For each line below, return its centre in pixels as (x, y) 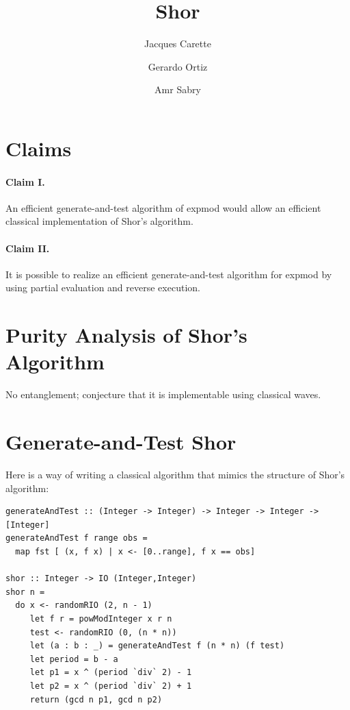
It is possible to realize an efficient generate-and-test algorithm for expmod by (169, 274)
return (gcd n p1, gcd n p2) (96, 699)
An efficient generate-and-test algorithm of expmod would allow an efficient (163, 207)
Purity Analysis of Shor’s (126, 335)
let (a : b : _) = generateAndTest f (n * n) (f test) (157, 646)
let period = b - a (74, 659)
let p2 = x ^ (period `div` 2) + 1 (111, 686)
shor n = (25, 592)
